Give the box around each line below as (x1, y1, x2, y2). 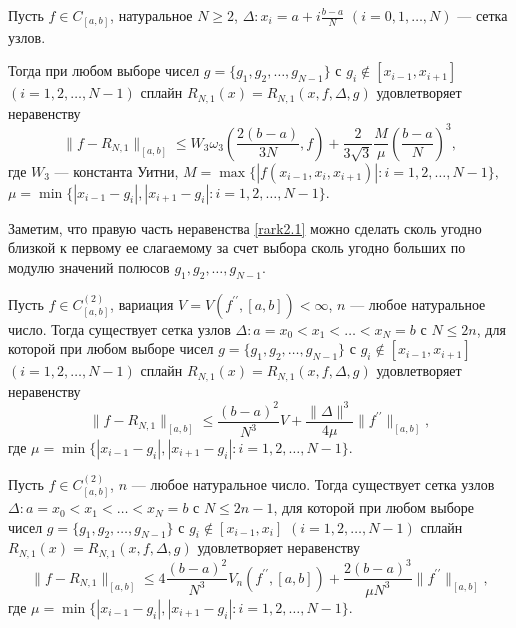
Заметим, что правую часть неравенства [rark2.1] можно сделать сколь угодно (8, 217, 482, 238)
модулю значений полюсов (8, 256, 170, 277)
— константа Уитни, (54, 160, 179, 181)
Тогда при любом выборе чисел (8, 60, 200, 81)
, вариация (110, 293, 174, 314)
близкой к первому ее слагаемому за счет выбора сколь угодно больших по (8, 237, 466, 258)
